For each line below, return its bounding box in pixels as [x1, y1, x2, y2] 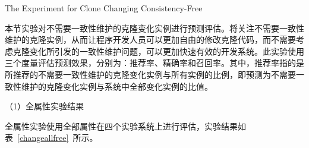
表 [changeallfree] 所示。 [5, 131, 98, 144]
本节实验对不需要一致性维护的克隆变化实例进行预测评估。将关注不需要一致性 [5, 21, 304, 34]
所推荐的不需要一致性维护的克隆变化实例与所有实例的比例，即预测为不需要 [5, 68, 296, 80]
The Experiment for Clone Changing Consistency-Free [5, 2, 203, 14]
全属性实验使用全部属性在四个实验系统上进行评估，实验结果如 [5, 119, 246, 132]
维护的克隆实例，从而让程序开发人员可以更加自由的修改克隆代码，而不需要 [5, 33, 296, 46]
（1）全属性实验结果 [5, 100, 84, 112]
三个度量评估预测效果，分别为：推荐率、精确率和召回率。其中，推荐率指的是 [5, 56, 304, 69]
